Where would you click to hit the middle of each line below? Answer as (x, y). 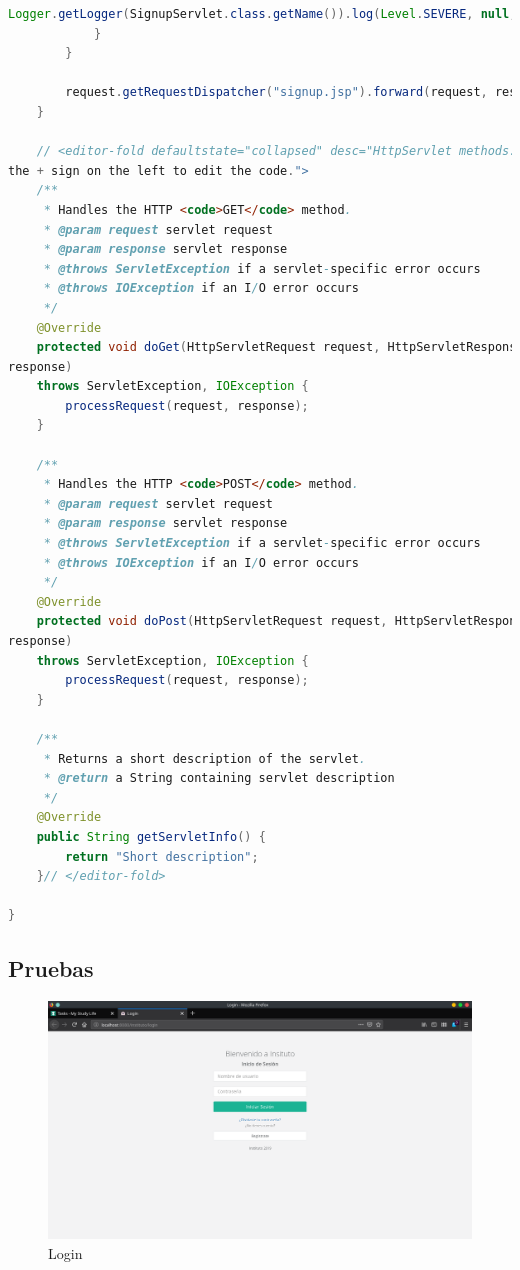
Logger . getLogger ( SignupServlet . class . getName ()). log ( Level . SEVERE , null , (262, 14)
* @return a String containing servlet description (219, 778)
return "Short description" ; (162, 856)
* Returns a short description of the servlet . (204, 758)
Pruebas (51, 968)
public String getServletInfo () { (151, 836)
